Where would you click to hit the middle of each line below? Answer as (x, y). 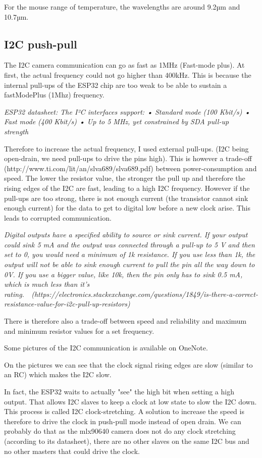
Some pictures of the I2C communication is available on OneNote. (106, 348)
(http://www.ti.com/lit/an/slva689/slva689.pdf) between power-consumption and (130, 168)
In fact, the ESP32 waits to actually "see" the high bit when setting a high (119, 392)
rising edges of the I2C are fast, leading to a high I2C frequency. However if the (127, 188)
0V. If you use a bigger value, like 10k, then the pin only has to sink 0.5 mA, (123, 274)
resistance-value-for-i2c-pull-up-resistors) (67, 304)
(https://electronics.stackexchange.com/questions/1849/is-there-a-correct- (145, 294)
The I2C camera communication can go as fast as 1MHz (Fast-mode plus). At (124, 65)
